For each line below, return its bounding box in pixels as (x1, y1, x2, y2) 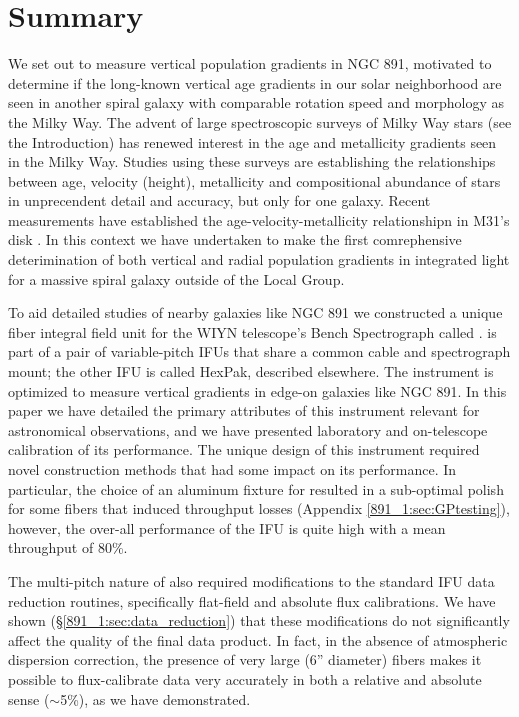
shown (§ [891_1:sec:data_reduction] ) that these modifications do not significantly (8, 610, 510, 631)
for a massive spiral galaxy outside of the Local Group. (8, 268, 345, 289)
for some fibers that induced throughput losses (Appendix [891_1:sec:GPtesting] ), (8, 498, 510, 519)
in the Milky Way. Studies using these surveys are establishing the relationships (8, 151, 496, 172)
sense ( (8, 688, 50, 709)
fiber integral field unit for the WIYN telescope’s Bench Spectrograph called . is (8, 321, 497, 342)
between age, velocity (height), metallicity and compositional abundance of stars (8, 170, 501, 191)
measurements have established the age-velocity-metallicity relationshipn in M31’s (8, 209, 510, 230)
